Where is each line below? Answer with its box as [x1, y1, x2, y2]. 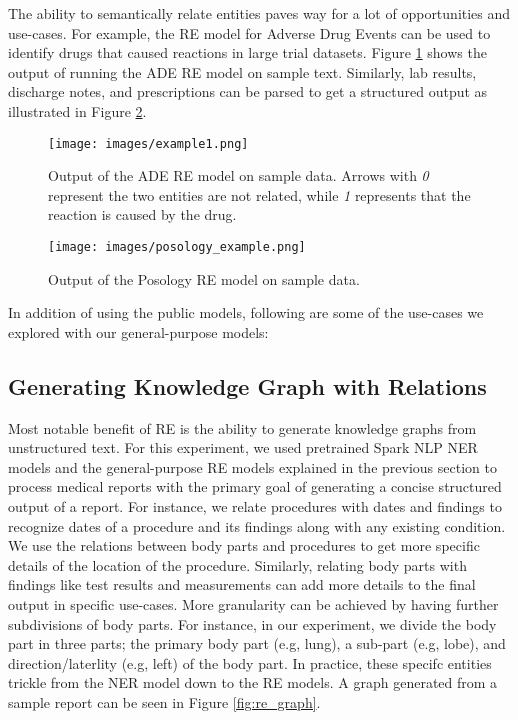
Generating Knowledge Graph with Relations [8, 370, 487, 401]
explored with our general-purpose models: [8, 321, 269, 342]
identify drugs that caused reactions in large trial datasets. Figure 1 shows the [8, 42, 487, 63]
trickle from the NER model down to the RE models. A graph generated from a [8, 672, 498, 693]
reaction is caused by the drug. [48, 204, 237, 225]
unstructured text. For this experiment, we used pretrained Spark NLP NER [8, 437, 478, 458]
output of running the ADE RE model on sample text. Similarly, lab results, [8, 61, 477, 82]
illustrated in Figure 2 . [8, 100, 147, 121]
